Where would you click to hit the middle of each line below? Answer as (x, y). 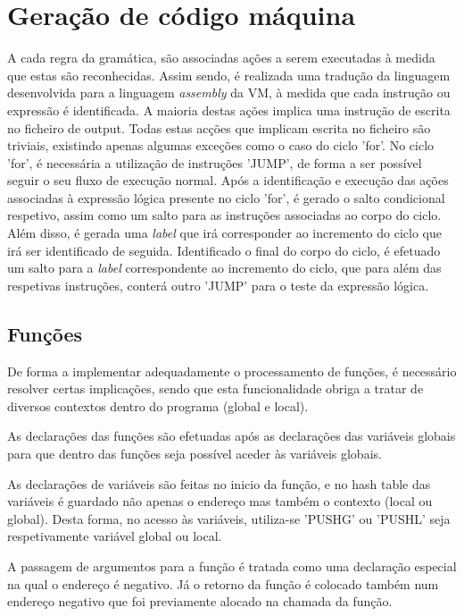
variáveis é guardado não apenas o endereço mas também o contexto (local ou (220, 501)
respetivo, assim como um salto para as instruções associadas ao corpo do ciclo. (224, 215)
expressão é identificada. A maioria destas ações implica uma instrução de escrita (229, 110)
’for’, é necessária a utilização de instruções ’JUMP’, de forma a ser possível (215, 162)
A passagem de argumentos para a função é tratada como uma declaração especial (232, 565)
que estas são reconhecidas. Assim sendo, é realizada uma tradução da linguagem (229, 75)
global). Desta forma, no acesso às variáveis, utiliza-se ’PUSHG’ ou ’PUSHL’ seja (229, 518)
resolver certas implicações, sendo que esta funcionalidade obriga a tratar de (215, 388)
